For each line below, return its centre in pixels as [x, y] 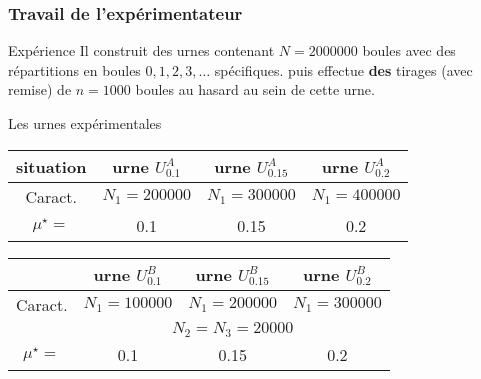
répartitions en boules [74, 69]
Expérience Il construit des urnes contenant [141, 50]
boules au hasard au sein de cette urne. [255, 89]
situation [51, 166]
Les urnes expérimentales [85, 123]
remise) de [40, 89]
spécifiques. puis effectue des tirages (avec [343, 69]
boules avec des [409, 50]
